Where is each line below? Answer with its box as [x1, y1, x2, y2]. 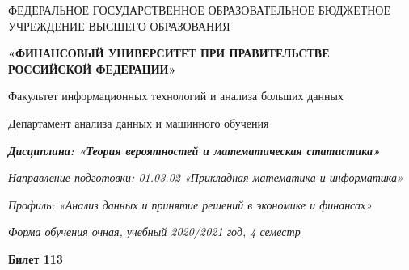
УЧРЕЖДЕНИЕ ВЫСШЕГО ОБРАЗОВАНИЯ [8, 17, 230, 34]
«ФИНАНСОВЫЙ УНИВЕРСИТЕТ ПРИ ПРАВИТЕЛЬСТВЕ [8, 44, 330, 61]
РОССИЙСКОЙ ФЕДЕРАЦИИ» [8, 60, 176, 77]
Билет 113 [8, 250, 63, 267]
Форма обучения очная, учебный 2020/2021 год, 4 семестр [8, 223, 301, 240]
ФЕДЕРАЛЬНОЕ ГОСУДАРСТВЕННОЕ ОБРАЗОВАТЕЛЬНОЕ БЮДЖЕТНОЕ [8, 2, 391, 18]
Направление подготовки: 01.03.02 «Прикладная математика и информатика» [8, 169, 403, 186]
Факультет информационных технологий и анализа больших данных [8, 87, 344, 104]
